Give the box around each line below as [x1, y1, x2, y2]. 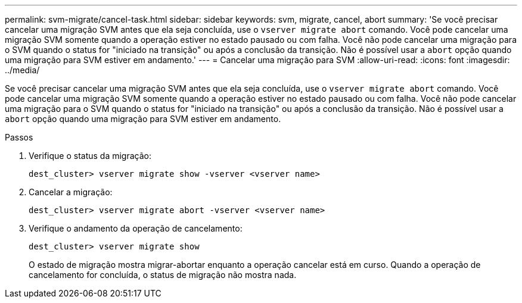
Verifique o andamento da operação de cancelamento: [29, 223, 243, 233]
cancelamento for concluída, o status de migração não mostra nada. [29, 270, 297, 280]
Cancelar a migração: [29, 187, 113, 197]
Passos [5, 132, 33, 142]
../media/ [5, 65, 40, 75]
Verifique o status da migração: [29, 151, 152, 161]
